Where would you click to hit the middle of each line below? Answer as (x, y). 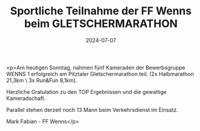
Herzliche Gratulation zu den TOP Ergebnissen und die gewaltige (86, 92)
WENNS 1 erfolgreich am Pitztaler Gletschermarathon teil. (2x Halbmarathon (100, 74)
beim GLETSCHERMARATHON (101, 24)
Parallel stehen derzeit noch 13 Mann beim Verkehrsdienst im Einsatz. (92, 109)
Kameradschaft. (26, 98)
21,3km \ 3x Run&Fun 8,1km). (42, 80)
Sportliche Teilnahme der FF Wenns (101, 11)
